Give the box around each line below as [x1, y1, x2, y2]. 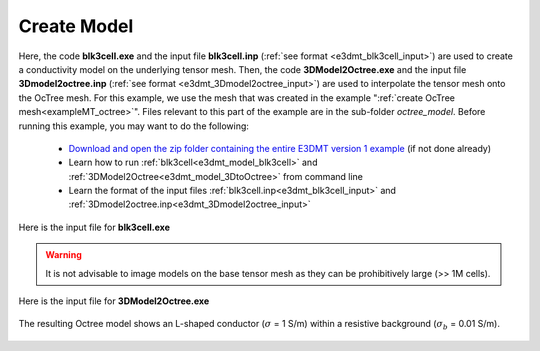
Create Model [18, 15, 134, 37]
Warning [45, 249, 82, 261]
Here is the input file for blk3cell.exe [18, 221, 170, 233]
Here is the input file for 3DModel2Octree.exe [18, 295, 210, 307]
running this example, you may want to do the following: [18, 120, 250, 132]
